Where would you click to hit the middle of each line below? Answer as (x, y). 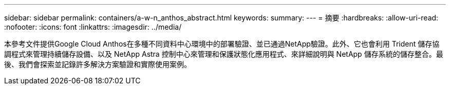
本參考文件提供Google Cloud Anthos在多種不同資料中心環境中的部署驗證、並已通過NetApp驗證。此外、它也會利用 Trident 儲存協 (222, 44)
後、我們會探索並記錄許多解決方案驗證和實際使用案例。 (98, 64)
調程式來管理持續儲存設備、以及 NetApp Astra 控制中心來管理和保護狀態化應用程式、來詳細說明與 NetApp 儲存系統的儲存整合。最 (224, 54)
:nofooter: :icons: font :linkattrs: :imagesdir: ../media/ (93, 27)
